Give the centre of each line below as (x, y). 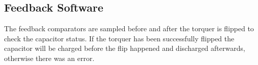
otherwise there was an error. (49, 58)
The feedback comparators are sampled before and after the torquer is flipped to (129, 28)
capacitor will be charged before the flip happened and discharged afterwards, (125, 48)
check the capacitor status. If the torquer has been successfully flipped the (119, 38)
